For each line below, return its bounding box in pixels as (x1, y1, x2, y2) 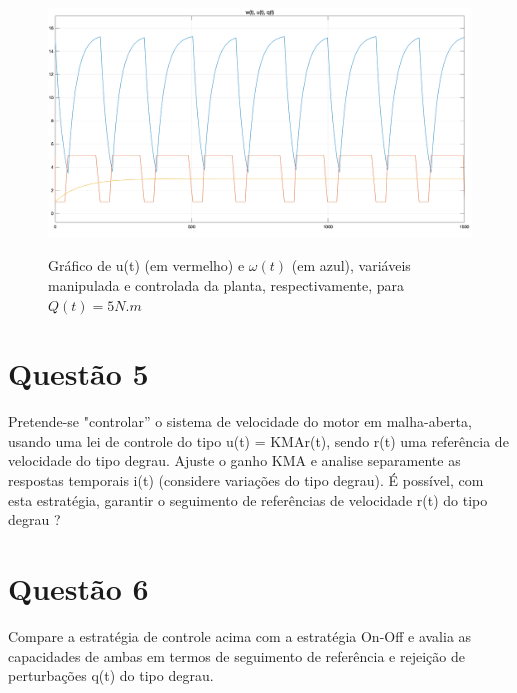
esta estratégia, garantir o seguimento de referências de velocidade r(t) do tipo (8, 489, 488, 510)
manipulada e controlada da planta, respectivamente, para (48, 274, 405, 295)
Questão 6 (8, 568, 149, 609)
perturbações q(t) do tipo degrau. (8, 665, 214, 686)
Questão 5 (8, 353, 149, 394)
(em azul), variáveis (291, 255, 411, 276)
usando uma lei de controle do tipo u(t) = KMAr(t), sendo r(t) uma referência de (8, 430, 509, 451)
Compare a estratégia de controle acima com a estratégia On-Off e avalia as (8, 625, 472, 646)
